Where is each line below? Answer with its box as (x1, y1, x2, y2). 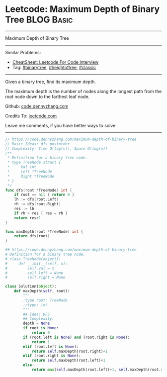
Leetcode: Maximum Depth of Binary (5, 3, 160, 15)
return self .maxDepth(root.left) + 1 (31, 358, 106, 363)
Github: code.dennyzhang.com (5, 103, 69, 109)
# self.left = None (5, 270, 64, 276)
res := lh (14, 206, 35, 211)
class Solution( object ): (5, 284, 57, 289)
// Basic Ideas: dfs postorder (5, 141, 70, 146)
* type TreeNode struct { (7, 160, 61, 165)
